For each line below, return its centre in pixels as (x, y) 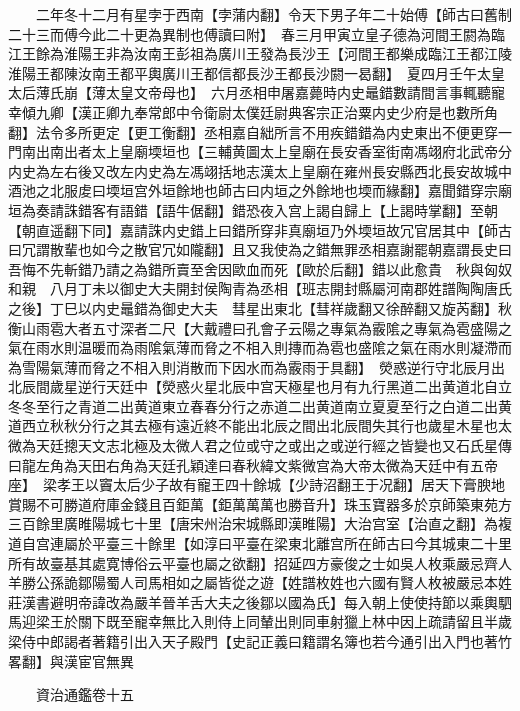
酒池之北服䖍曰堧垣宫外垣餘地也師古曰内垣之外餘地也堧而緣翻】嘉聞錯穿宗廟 (260, 190)
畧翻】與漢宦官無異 (71, 660)
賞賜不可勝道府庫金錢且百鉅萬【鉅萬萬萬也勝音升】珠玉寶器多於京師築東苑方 (260, 503)
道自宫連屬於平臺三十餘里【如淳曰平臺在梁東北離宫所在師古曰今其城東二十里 (260, 543)
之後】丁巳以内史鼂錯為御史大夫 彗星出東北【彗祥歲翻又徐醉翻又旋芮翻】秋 (260, 307)
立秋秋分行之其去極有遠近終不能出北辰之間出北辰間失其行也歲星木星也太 (273, 425)
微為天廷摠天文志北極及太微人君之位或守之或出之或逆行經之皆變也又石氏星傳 (260, 445)
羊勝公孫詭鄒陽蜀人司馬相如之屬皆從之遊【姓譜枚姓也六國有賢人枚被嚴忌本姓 (260, 582)
